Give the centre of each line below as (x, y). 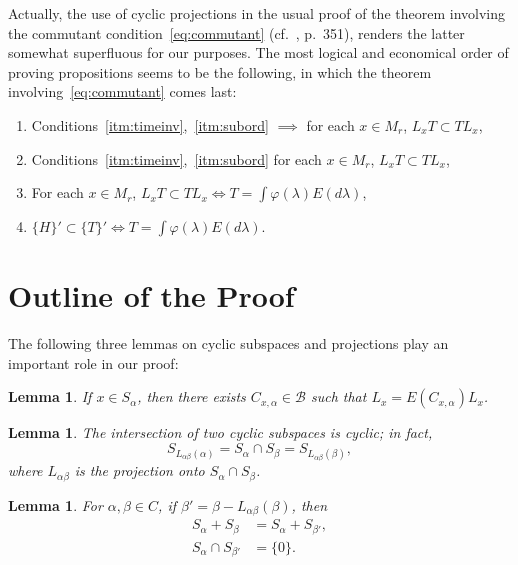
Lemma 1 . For (55, 504)
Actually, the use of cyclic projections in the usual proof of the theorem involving (256, 13)
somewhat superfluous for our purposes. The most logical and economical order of (258, 52)
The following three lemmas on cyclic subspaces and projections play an (228, 343)
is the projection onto (139, 470)
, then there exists (191, 396)
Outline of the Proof (151, 295)
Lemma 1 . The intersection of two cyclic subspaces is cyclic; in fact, (220, 432)
